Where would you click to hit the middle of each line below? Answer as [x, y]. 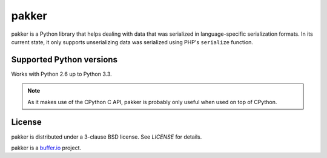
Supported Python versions [64, 60]
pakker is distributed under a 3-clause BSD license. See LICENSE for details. [107, 137]
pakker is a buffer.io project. [46, 148]
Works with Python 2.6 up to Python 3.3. [61, 74]
